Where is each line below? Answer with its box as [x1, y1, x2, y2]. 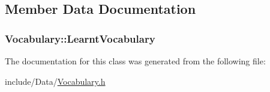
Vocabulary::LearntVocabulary [5, 31, 155, 46]
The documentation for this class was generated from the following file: [5, 55, 266, 67]
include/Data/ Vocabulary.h [5, 75, 106, 87]
